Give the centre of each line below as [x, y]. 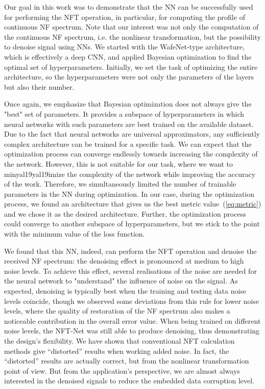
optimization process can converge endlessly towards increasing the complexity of [131, 154]
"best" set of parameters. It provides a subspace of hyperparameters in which [124, 113]
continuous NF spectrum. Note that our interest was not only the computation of [131, 27]
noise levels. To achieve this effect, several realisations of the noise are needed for [130, 270]
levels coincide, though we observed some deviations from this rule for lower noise [132, 301]
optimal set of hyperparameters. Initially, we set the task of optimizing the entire [131, 67]
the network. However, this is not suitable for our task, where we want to [119, 163]
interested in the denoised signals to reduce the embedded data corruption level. [129, 381]
